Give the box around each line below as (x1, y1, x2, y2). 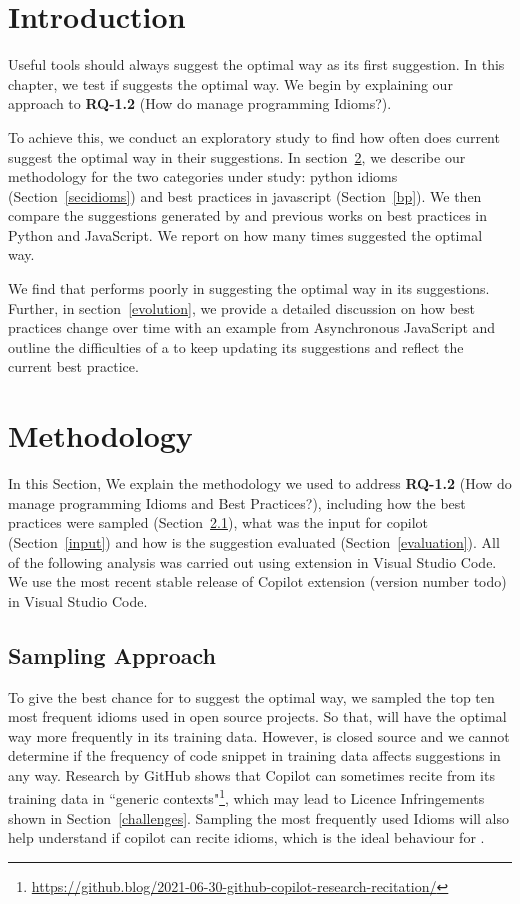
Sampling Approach (8, 639, 216, 670)
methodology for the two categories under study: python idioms (8, 166, 398, 187)
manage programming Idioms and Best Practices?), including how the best (8, 492, 466, 513)
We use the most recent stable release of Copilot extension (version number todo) (8, 571, 507, 592)
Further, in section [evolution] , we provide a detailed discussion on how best (8, 297, 476, 318)
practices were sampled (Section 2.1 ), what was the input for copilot (8, 512, 428, 533)
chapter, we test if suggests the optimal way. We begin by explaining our (8, 73, 453, 94)
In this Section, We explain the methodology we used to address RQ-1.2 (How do (8, 473, 512, 494)
